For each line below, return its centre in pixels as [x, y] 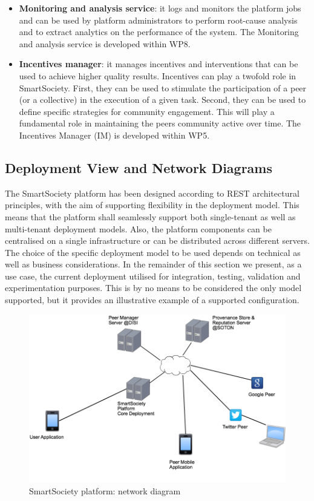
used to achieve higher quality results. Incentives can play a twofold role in [158, 75]
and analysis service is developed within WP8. [105, 43]
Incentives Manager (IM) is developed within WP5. [114, 135]
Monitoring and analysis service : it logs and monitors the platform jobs [160, 8]
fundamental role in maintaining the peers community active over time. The [160, 123]
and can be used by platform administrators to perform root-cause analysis [158, 20]
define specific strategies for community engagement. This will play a [147, 111]
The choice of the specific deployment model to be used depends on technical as [153, 252]
